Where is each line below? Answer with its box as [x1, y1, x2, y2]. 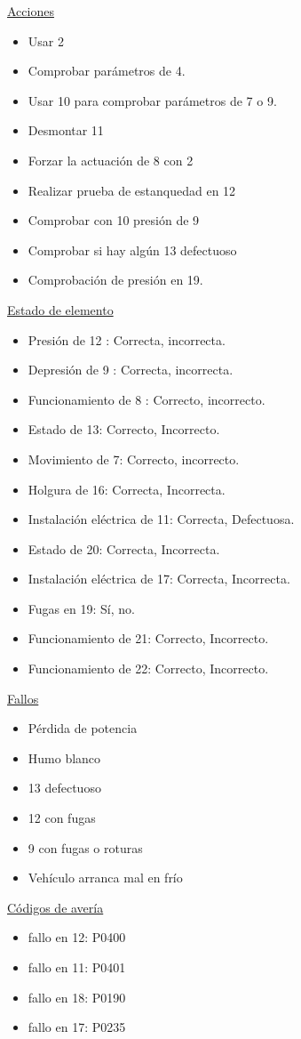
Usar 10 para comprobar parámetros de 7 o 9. [28, 91, 277, 109]
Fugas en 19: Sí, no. [28, 599, 135, 617]
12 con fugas [28, 809, 96, 827]
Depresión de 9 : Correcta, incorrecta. [28, 360, 234, 379]
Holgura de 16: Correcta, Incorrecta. [28, 479, 226, 498]
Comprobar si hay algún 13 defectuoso [28, 240, 237, 259]
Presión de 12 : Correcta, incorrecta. [28, 330, 226, 349]
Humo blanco [28, 748, 101, 767]
